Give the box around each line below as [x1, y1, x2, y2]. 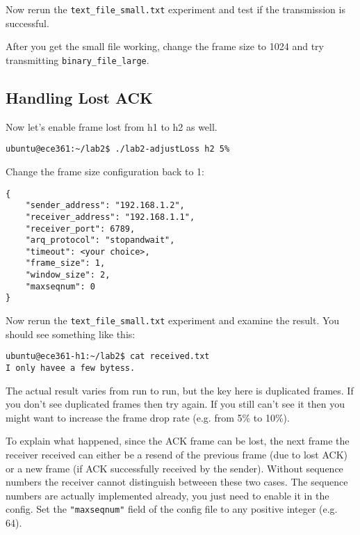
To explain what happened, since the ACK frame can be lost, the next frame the [6, 433, 350, 448]
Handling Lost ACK [6, 86, 153, 108]
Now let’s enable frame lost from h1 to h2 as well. [6, 119, 218, 134]
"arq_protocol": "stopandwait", [25, 235, 175, 246]
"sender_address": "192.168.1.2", [25, 200, 185, 211]
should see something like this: [6, 326, 136, 341]
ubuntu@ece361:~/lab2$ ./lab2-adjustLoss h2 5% [6, 144, 230, 154]
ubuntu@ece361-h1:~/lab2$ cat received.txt [6, 351, 210, 362]
